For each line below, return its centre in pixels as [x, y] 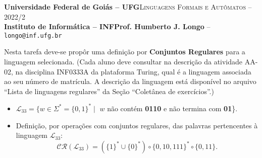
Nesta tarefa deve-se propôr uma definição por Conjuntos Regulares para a [125, 52]
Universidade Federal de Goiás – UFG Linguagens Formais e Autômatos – [128, 7]
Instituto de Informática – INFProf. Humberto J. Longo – [107, 26]
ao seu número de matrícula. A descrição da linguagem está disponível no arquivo [130, 81]
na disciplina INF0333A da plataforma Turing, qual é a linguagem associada [133, 71]
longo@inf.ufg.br [33, 35]
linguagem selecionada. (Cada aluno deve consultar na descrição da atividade [123, 62]
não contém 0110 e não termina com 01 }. [172, 108]
